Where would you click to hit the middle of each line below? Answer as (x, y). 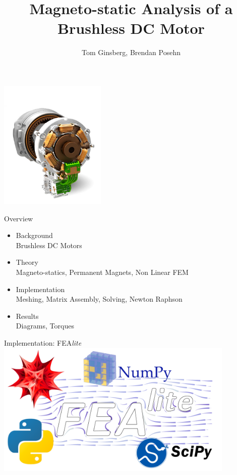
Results (27, 316)
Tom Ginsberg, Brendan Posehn (131, 52)
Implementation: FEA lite (43, 343)
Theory (27, 262)
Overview (19, 218)
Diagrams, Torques (45, 326)
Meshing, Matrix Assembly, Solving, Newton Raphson (99, 299)
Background (34, 235)
